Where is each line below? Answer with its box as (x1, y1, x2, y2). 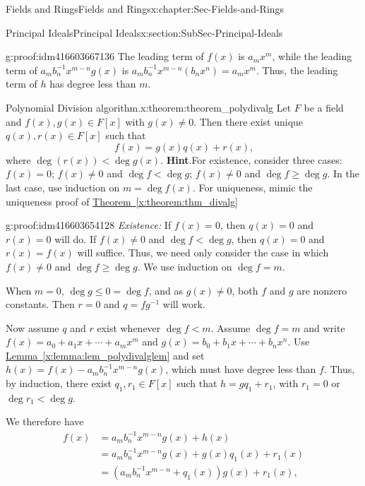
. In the (327, 166, 359, 181)
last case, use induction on (6, 179, 120, 194)
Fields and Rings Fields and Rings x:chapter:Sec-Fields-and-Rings (6, 1, 285, 16)
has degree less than (49, 76, 136, 91)
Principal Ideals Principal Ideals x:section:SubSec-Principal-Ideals (6, 25, 283, 40)
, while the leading (272, 49, 352, 64)
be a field (304, 100, 344, 114)
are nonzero (297, 283, 347, 297)
